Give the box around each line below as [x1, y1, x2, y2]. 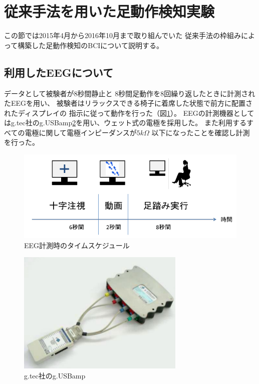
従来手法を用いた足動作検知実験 [4, 1, 215, 22]
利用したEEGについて [4, 64, 114, 80]
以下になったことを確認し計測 [151, 127, 250, 137]
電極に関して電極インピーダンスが [25, 127, 137, 137]
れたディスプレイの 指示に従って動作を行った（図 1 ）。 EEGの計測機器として [4, 107, 254, 118]
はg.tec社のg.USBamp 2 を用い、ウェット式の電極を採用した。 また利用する [4, 117, 246, 128]
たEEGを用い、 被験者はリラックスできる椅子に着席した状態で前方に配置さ [4, 98, 253, 108]
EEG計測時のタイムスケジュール [24, 240, 130, 250]
